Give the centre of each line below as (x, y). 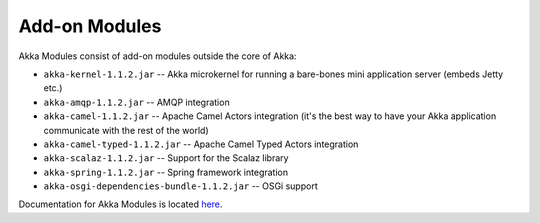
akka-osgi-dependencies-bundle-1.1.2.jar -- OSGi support (181, 186)
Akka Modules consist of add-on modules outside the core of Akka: (157, 56)
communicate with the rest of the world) (126, 130)
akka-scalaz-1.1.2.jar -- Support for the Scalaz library (166, 158)
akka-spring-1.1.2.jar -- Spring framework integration (166, 172)
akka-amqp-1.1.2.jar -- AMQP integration (136, 102)
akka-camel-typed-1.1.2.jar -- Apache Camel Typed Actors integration (201, 144)
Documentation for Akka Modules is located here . (120, 204)
